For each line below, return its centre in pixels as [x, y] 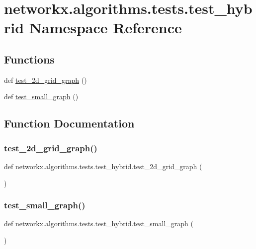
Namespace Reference [105, 28]
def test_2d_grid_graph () [45, 80]
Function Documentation [69, 123]
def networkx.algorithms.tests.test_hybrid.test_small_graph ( [99, 223]
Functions [29, 59]
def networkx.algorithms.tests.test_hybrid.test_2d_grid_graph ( [103, 166]
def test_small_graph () [41, 96]
